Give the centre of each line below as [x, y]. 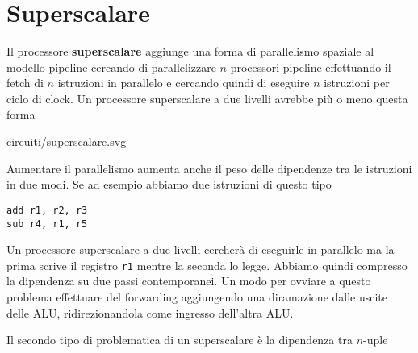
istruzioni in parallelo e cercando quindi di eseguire [184, 83]
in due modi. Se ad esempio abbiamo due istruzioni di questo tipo [169, 184]
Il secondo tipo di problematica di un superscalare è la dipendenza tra [180, 340]
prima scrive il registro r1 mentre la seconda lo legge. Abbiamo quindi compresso [207, 265]
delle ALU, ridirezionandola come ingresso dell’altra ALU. [150, 312]
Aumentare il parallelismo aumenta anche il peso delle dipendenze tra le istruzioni [209, 168]
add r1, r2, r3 [47, 210]
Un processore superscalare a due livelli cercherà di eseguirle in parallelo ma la [201, 249]
